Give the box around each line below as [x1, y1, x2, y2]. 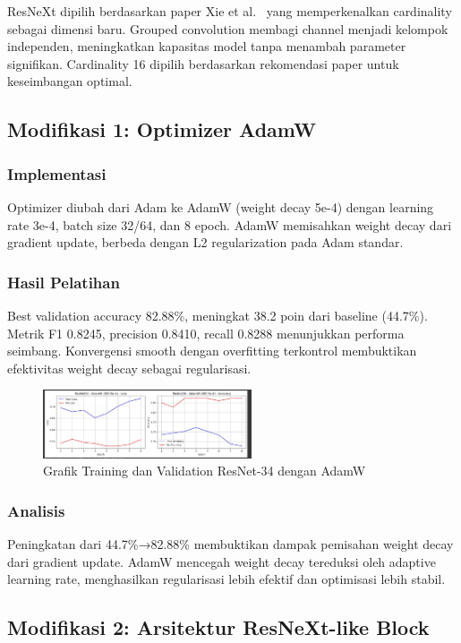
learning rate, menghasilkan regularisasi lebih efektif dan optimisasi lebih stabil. [7, 570, 446, 588]
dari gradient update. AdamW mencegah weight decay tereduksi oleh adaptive [7, 552, 436, 570]
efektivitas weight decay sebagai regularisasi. [7, 358, 252, 377]
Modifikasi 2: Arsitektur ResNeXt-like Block [7, 613, 430, 641]
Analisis [7, 499, 65, 521]
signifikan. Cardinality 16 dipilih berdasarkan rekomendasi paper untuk [7, 54, 399, 73]
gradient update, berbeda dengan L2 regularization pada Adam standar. [7, 233, 404, 252]
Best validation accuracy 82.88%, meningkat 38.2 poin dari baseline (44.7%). [7, 305, 428, 324]
